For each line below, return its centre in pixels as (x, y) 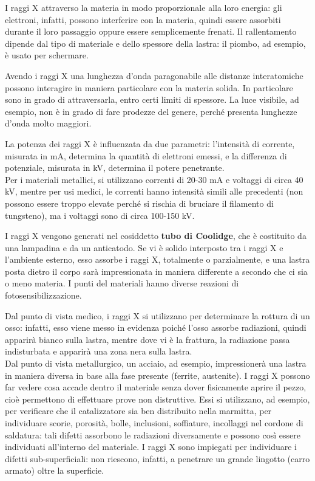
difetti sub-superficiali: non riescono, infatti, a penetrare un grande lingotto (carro (157, 458)
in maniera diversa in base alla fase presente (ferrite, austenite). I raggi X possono (157, 375)
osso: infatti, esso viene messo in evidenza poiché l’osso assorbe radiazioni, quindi (156, 327)
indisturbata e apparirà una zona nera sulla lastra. (99, 351)
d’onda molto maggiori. (48, 123)
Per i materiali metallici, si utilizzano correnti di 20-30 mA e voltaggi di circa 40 (154, 179)
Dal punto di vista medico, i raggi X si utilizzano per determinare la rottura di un (157, 315)
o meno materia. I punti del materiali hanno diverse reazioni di (122, 283)
